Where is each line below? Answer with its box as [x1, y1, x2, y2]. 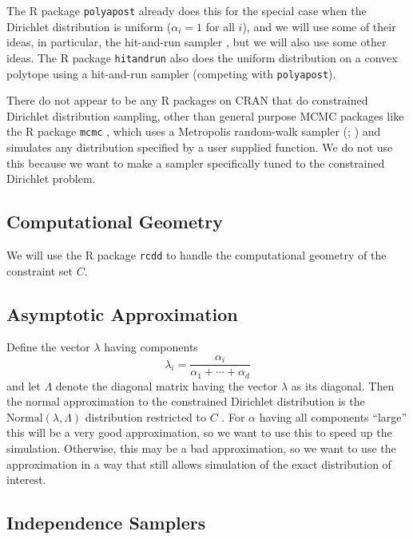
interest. [6, 471, 46, 488]
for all [205, 18, 235, 34]
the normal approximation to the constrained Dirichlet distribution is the [6, 393, 365, 410]
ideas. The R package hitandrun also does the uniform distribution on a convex [6, 49, 398, 65]
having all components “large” [259, 408, 407, 425]
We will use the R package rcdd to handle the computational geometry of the [6, 246, 387, 263]
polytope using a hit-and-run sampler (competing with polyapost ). [6, 65, 336, 81]
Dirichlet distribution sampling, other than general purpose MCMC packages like [6, 107, 404, 124]
